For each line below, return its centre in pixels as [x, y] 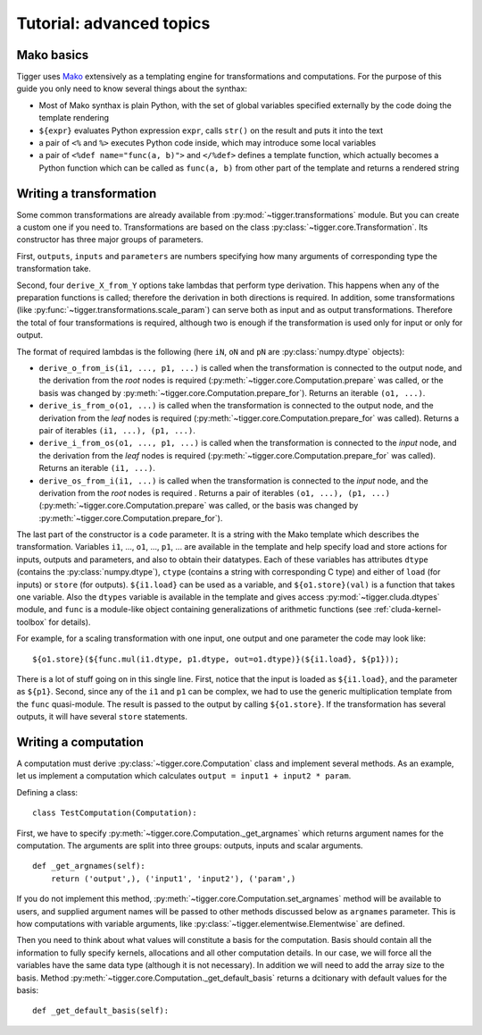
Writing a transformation [87, 194]
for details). [70, 622]
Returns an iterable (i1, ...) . [97, 468]
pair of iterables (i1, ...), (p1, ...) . [117, 430]
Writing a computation [80, 742]
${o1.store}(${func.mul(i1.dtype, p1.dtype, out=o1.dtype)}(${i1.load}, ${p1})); [216, 659]
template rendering [74, 118]
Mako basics [53, 55]
